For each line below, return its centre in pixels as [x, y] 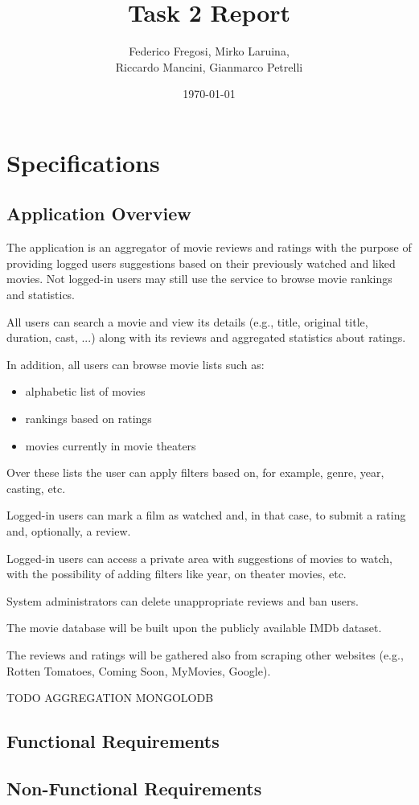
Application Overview [99, 214]
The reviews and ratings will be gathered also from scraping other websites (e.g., [205, 654]
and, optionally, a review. [69, 531]
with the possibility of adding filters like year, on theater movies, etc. [177, 574]
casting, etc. [36, 488]
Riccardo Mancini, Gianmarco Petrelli [209, 66]
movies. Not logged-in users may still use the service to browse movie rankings [199, 279]
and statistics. [41, 295]
